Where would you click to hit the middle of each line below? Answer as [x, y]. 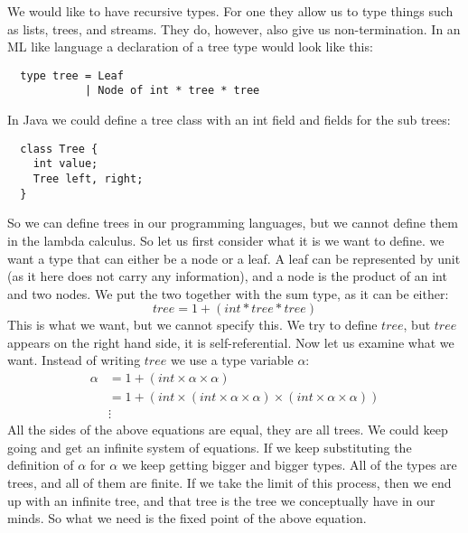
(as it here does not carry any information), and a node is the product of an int [227, 276]
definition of [41, 465]
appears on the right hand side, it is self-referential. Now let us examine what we [231, 342]
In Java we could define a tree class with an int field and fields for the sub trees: [229, 120]
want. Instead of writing [74, 360]
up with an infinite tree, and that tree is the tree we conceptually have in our [221, 500]
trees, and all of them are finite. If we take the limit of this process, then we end [229, 482]
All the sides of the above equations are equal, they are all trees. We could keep [228, 430]
